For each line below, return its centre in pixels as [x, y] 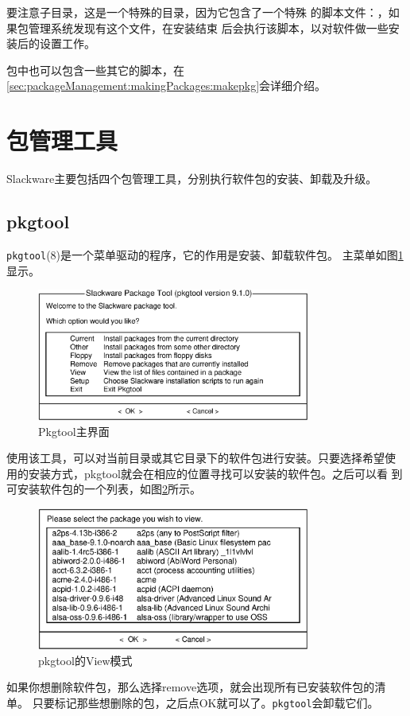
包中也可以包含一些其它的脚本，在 [95, 70]
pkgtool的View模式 [85, 660]
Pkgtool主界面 [74, 431]
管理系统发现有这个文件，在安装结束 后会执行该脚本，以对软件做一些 [208, 27]
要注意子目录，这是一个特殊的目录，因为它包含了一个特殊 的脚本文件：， [197, 12]
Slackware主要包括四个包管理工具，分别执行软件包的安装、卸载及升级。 [192, 179]
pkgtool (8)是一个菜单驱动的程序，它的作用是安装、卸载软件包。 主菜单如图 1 [205, 254]
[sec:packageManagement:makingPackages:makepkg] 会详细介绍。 [166, 86]
